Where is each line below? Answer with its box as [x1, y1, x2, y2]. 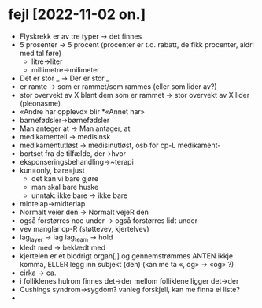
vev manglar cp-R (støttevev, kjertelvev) [19, 224, 149, 233]
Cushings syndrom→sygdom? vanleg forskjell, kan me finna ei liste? [19, 284, 240, 294]
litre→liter [31, 57, 63, 66]
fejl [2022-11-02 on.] [8, 6, 146, 24]
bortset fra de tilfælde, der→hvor [19, 148, 127, 158]
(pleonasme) [19, 98, 61, 108]
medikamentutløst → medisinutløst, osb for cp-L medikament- [19, 140, 221, 150]
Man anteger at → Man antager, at [19, 124, 131, 133]
